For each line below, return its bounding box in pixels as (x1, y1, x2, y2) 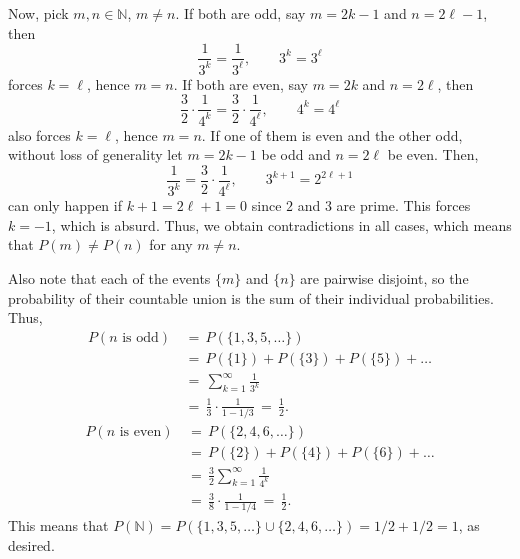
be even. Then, (387, 144, 479, 165)
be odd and (261, 144, 331, 165)
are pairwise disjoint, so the (300, 267, 469, 288)
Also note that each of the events (8, 267, 211, 288)
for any (149, 234, 193, 255)
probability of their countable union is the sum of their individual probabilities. (8, 287, 494, 308)
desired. (8, 535, 55, 556)
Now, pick (8, 3, 69, 23)
